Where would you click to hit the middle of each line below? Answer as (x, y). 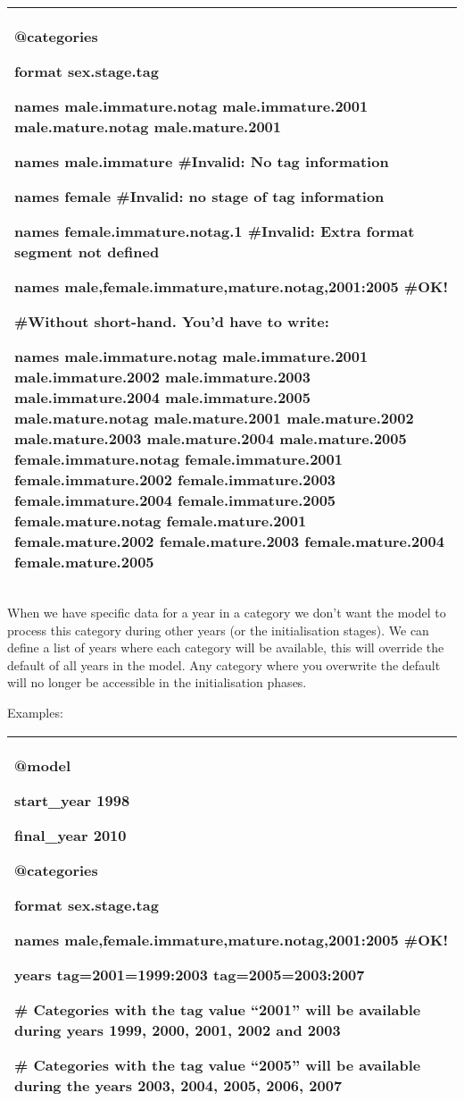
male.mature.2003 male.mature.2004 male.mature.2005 (211, 438)
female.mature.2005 (84, 562)
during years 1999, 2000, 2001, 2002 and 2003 (178, 1030)
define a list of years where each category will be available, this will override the (226, 647)
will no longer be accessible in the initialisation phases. (157, 682)
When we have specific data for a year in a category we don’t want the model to (227, 612)
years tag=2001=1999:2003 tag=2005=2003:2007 (190, 974)
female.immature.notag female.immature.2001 (178, 459)
